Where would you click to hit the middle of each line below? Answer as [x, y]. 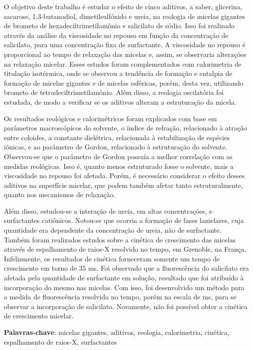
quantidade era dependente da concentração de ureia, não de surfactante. [113, 230]
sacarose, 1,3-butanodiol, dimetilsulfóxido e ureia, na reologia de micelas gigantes [125, 16]
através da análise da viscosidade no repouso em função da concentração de [116, 35]
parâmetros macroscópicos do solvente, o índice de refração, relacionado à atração [126, 128]
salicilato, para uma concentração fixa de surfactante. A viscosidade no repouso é [125, 45]
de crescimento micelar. [39, 316]
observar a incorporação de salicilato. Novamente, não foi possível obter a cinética [126, 306]
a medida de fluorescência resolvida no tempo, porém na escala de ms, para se [120, 297]
